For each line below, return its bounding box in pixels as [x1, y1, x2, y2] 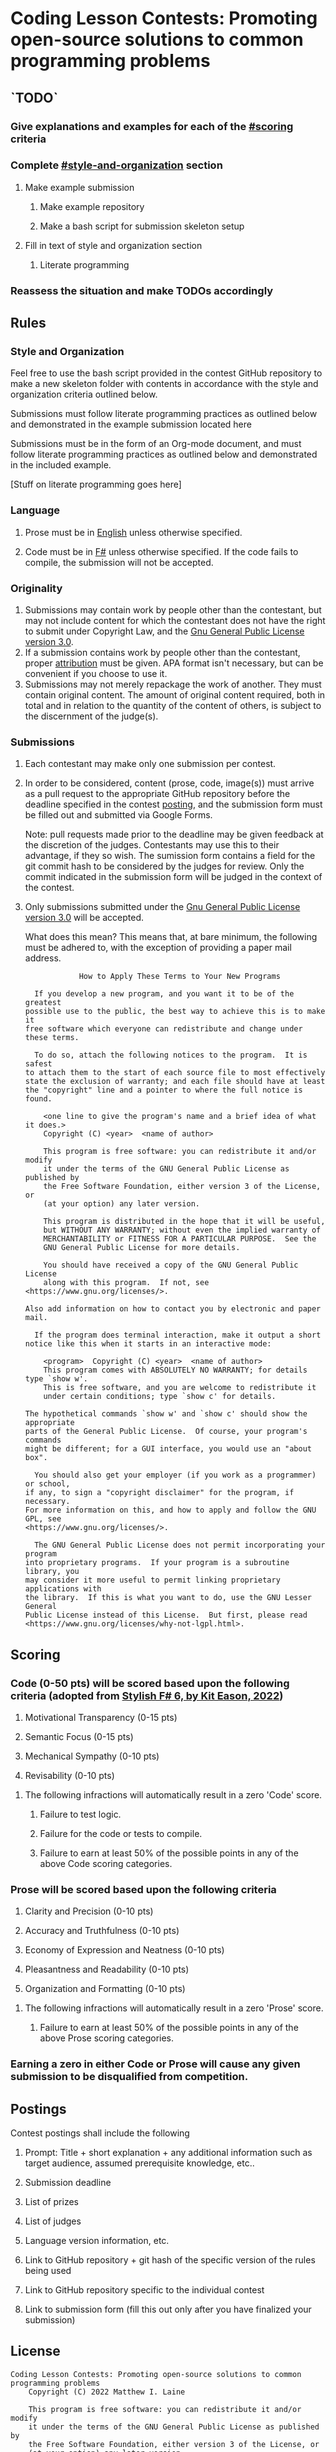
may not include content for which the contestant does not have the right [24, 615, 326, 626]
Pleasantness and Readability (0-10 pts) [24, 1963, 190, 1976]
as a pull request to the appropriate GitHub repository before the [24, 788, 291, 800]
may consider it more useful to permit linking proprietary [24, 1575, 281, 1586]
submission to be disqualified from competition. [10, 2070, 249, 2084]
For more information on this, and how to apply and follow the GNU [24, 1505, 317, 1516]
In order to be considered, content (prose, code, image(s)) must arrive [24, 777, 315, 789]
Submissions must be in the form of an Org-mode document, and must [10, 438, 302, 450]
